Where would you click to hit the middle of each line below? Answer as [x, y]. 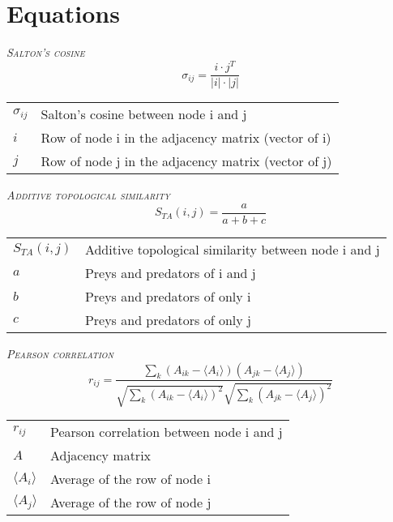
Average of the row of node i [130, 478]
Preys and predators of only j [168, 319]
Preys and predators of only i [168, 296]
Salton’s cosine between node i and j [144, 114]
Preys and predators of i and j [170, 272]
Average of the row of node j [130, 502]
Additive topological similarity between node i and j [232, 249]
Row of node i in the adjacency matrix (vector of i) [186, 138]
